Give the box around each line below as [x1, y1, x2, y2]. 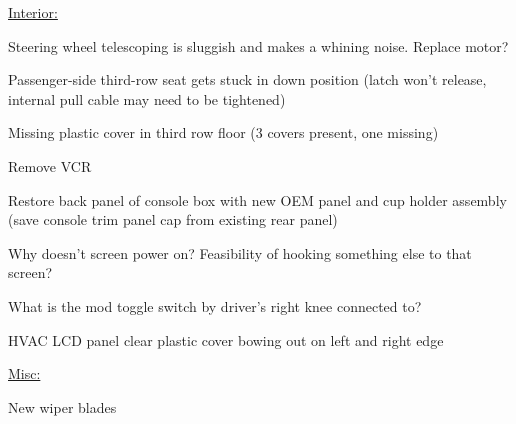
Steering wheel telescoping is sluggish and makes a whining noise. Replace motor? [8, 35, 509, 56]
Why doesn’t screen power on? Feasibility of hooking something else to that [8, 242, 472, 263]
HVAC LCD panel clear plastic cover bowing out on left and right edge [8, 329, 444, 350]
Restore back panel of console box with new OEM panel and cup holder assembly [8, 189, 507, 210]
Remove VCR [8, 155, 92, 176]
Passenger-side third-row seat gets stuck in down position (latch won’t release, [8, 69, 487, 90]
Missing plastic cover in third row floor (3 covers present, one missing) [8, 122, 439, 143]
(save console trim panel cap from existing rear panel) [8, 209, 338, 230]
